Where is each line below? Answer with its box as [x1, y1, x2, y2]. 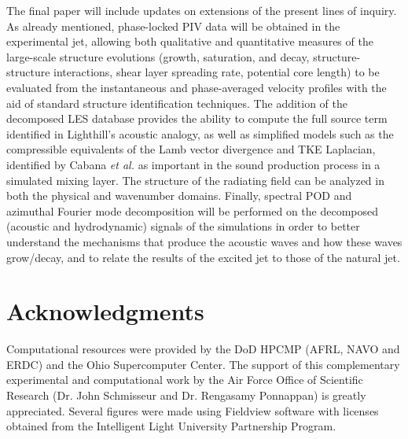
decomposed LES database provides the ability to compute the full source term [6, 110, 388, 127]
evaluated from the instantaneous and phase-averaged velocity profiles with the [6, 79, 387, 95]
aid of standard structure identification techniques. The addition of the [6, 94, 348, 111]
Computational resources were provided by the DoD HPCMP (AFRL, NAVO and [6, 341, 400, 357]
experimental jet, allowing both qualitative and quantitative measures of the [6, 33, 373, 50]
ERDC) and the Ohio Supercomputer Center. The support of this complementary [6, 356, 400, 372]
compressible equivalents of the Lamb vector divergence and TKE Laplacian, [6, 141, 376, 157]
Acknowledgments [6, 295, 204, 327]
